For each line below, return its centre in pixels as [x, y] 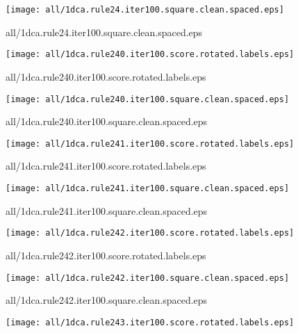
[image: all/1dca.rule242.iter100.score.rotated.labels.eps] [150, 233]
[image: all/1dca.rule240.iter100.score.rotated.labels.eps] [150, 55]
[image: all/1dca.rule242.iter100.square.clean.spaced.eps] [148, 278]
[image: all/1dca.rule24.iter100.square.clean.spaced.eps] [145, 10]
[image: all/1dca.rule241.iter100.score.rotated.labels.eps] [150, 144]
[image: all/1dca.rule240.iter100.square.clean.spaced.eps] [148, 99]
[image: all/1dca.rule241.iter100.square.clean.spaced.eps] [148, 188]
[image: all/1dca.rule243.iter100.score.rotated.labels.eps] [150, 322]
